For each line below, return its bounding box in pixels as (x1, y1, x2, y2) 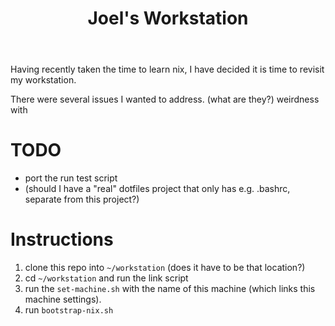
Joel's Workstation (87, 7, 249, 30)
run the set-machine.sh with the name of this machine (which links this (24, 283, 316, 295)
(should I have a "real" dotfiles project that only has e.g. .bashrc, (24, 183, 291, 195)
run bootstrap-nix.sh (24, 304, 114, 316)
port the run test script (24, 172, 118, 184)
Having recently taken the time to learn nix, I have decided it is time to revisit (10, 63, 325, 76)
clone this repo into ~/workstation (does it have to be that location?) (24, 262, 306, 274)
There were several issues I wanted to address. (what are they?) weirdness (10, 93, 320, 106)
